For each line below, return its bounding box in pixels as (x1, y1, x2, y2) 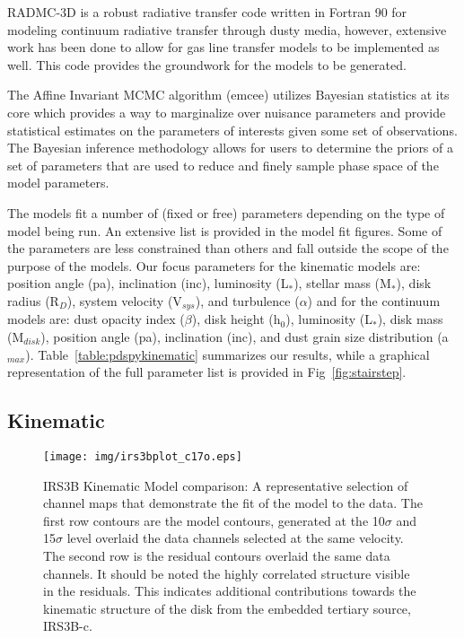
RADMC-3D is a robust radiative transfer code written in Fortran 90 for (7, 3, 407, 21)
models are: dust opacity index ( (7, 310, 185, 328)
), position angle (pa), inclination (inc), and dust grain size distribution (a (40, 327, 449, 345)
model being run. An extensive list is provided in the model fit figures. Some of (7, 221, 442, 240)
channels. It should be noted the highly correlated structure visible (43, 564, 410, 582)
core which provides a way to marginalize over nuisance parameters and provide (7, 102, 446, 121)
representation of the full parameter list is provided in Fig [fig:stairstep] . (7, 363, 407, 381)
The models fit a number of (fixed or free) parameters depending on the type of (7, 203, 445, 222)
